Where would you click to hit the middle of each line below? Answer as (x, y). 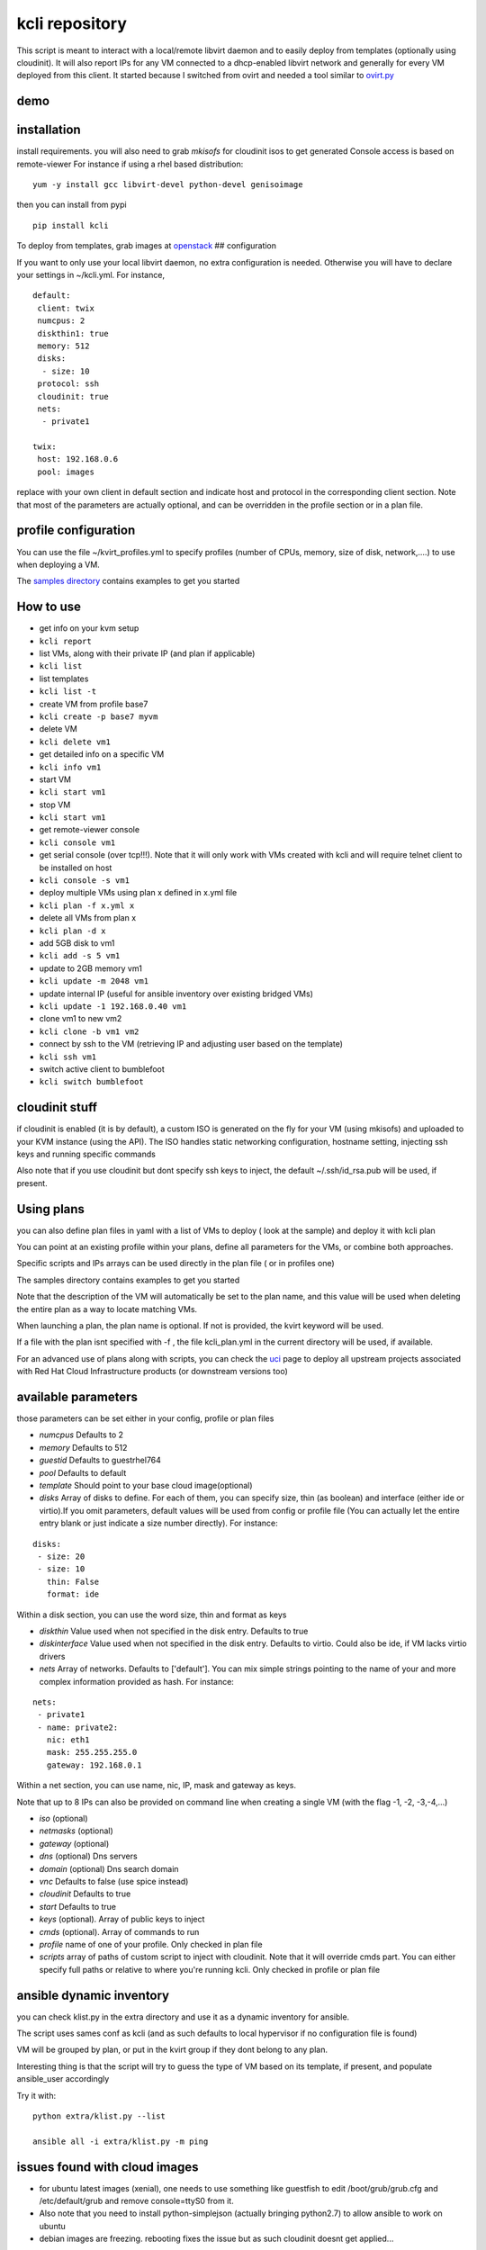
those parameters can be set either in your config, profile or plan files (145, 1418)
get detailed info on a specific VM (102, 754)
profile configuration (76, 531)
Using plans (51, 1209)
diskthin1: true (73, 333)
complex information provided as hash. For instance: (136, 1681)
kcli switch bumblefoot (91, 1082)
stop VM (55, 805)
